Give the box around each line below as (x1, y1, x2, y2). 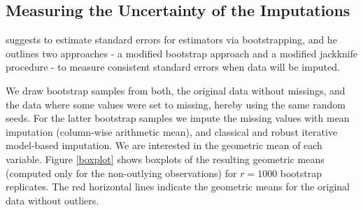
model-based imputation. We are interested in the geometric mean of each (6, 138, 322, 153)
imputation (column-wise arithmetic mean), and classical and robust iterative (6, 124, 338, 139)
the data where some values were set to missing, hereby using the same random (6, 97, 346, 111)
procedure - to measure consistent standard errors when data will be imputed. (6, 59, 340, 74)
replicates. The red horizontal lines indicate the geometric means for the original (6, 179, 350, 194)
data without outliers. (6, 192, 99, 207)
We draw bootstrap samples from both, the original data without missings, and (6, 83, 346, 97)
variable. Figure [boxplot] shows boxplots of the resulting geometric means (6, 151, 325, 166)
